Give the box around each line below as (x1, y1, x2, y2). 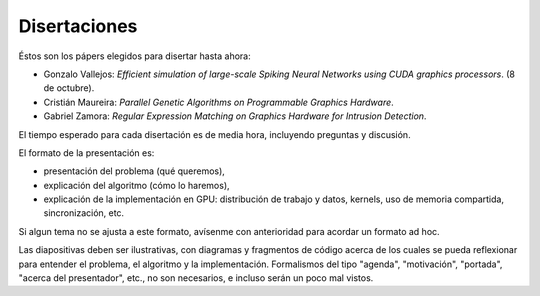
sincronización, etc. (43, 207, 125, 219)
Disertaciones (18, 15, 138, 37)
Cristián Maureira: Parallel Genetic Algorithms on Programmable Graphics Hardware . (43, 96, 394, 108)
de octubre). (43, 82, 95, 94)
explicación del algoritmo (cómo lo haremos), (43, 179, 230, 191)
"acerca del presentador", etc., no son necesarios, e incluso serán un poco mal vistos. (18, 272, 374, 284)
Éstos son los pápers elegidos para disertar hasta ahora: (18, 50, 251, 62)
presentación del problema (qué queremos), (43, 165, 225, 177)
